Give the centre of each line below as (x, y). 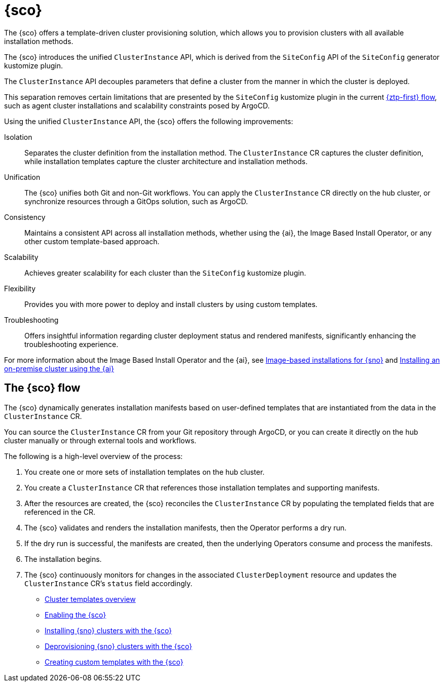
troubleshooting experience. (71, 344)
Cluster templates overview (90, 599)
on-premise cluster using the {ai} (59, 368)
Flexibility (20, 288)
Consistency (25, 217)
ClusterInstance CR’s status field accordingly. (108, 583)
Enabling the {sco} (76, 615)
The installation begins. (63, 559)
